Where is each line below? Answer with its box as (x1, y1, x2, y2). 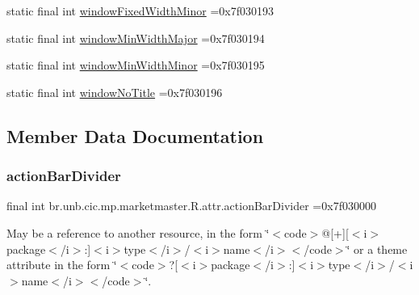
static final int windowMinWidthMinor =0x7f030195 (6, 57, 265, 74)
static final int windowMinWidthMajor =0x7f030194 (6, 29, 265, 46)
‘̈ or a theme (346, 240, 408, 257)
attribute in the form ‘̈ (6, 256, 117, 273)
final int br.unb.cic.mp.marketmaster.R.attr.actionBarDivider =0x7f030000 (6, 197, 376, 214)
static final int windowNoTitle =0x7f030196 (6, 83, 223, 100)
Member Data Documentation (6, 123, 264, 148)
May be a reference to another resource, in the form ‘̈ (6, 224, 270, 241)
